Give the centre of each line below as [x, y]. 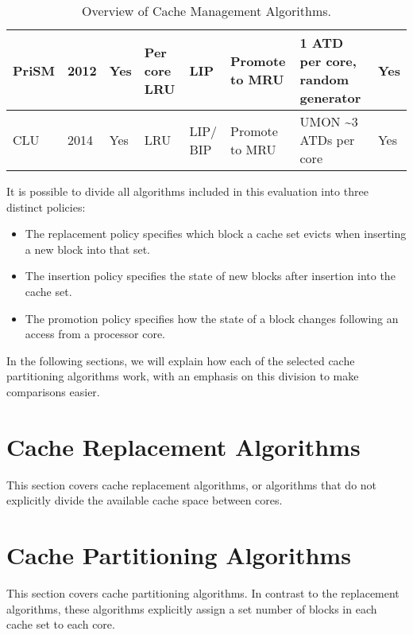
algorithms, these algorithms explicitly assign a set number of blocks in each [192, 608]
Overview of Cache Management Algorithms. [206, 11]
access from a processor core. [95, 334]
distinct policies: [46, 206]
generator [330, 97]
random [324, 79]
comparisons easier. [53, 391]
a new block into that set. [87, 249]
